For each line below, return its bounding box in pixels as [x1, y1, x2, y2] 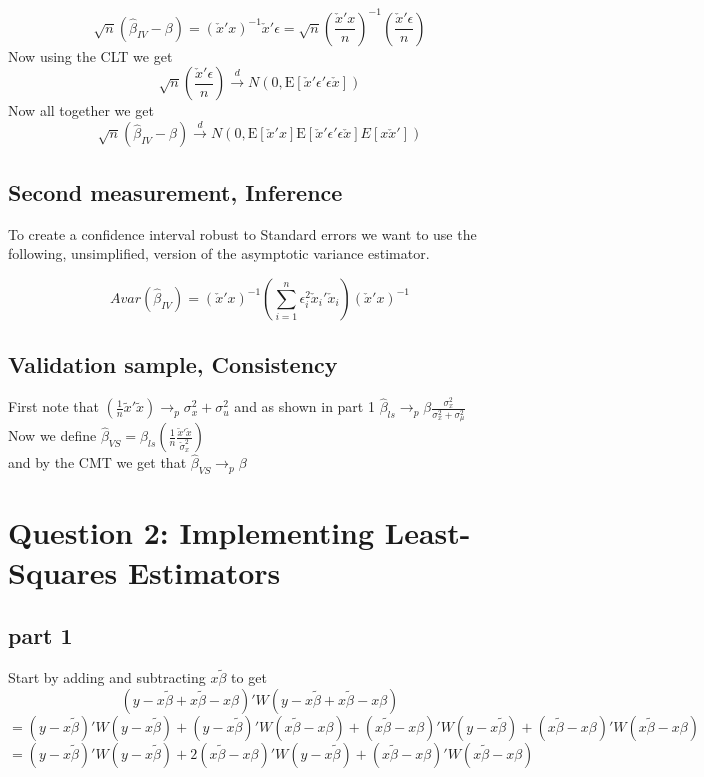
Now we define [8, 425, 97, 446]
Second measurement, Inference [8, 176, 343, 207]
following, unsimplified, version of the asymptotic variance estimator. [8, 243, 430, 264]
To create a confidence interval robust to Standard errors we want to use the [8, 223, 477, 244]
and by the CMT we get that [8, 452, 187, 473]
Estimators [127, 551, 281, 592]
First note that [8, 396, 99, 417]
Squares [8, 551, 118, 592]
